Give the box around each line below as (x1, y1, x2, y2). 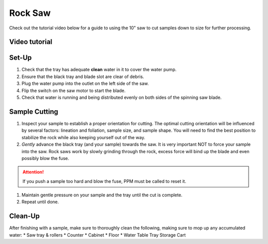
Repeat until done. (21, 199, 59, 205)
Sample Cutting (9, 107, 59, 116)
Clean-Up (9, 212, 40, 221)
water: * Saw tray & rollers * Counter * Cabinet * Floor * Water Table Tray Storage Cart (9, 232, 186, 238)
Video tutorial (9, 38, 53, 46)
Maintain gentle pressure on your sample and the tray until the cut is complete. (21, 192, 183, 198)
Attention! (22, 169, 44, 175)
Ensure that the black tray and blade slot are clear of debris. (21, 74, 144, 80)
